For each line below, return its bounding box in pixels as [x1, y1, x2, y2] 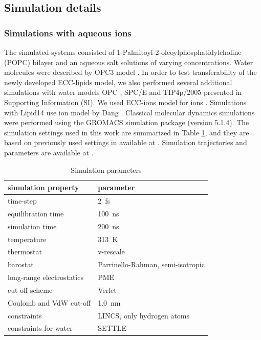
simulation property [8, 182, 79, 193]
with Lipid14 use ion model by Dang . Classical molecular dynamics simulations [4, 107, 255, 117]
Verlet [98, 284, 117, 295]
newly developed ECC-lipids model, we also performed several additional [4, 76, 232, 87]
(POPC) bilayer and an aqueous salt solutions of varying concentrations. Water [4, 56, 253, 67]
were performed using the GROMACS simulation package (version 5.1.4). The [4, 117, 249, 128]
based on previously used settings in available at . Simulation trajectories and [4, 137, 247, 148]
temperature [8, 233, 47, 244]
